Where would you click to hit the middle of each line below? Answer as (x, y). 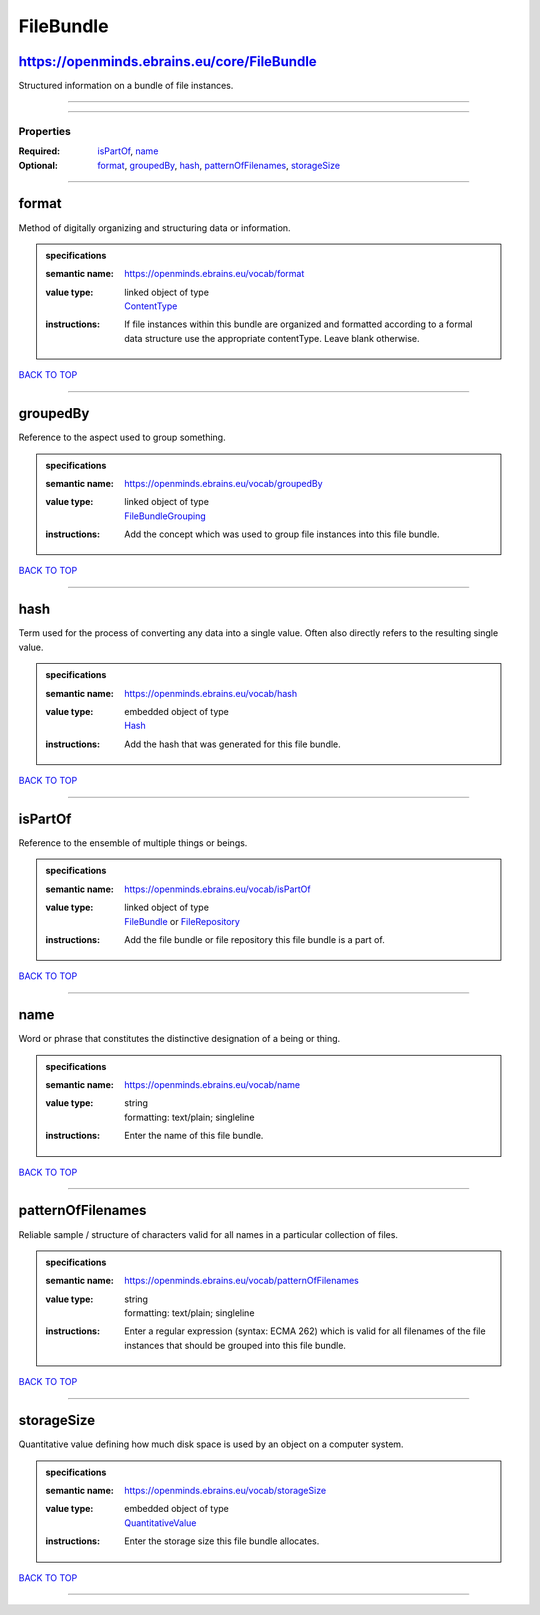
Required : (39, 151)
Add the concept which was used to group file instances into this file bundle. (282, 534)
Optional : (38, 165)
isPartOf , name (128, 151)
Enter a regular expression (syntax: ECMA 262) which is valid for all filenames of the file (305, 1331)
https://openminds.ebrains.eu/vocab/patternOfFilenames (241, 1281)
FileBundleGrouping (165, 516)
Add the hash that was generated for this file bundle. (233, 744)
